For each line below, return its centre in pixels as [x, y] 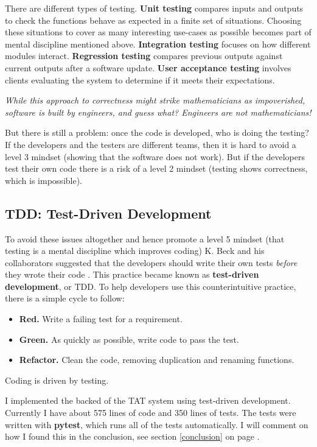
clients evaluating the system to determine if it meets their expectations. [140, 79]
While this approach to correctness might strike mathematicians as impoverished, [155, 100]
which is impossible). [44, 180]
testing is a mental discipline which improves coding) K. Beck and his [135, 251]
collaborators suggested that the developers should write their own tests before [151, 262]
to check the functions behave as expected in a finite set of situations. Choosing [153, 20]
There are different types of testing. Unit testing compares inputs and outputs [154, 8]
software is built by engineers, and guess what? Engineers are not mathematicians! [158, 112]
